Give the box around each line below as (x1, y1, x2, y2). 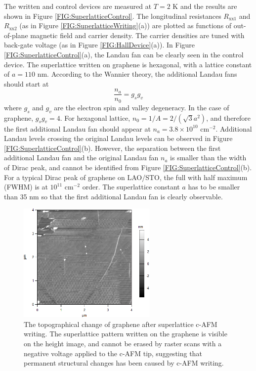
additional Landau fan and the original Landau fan (4, 152, 159, 163)
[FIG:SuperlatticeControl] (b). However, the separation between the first (4, 142, 221, 153)
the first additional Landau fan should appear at (4, 123, 151, 134)
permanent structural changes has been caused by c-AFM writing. (24, 358, 224, 368)
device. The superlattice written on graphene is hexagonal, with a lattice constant (4, 59, 252, 69)
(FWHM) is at (4, 182, 48, 192)
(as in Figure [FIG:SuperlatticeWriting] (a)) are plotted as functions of (19, 20, 232, 31)
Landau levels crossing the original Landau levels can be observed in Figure (4, 133, 233, 143)
